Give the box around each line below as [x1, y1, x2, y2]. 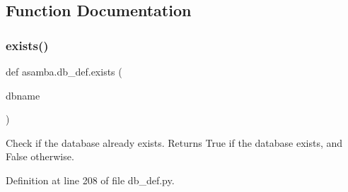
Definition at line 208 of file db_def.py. [6, 172, 175, 187]
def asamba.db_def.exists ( [6, 64, 122, 78]
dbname [6, 88, 40, 102]
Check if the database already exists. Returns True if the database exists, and [6, 135, 343, 150]
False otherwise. [6, 149, 74, 164]
